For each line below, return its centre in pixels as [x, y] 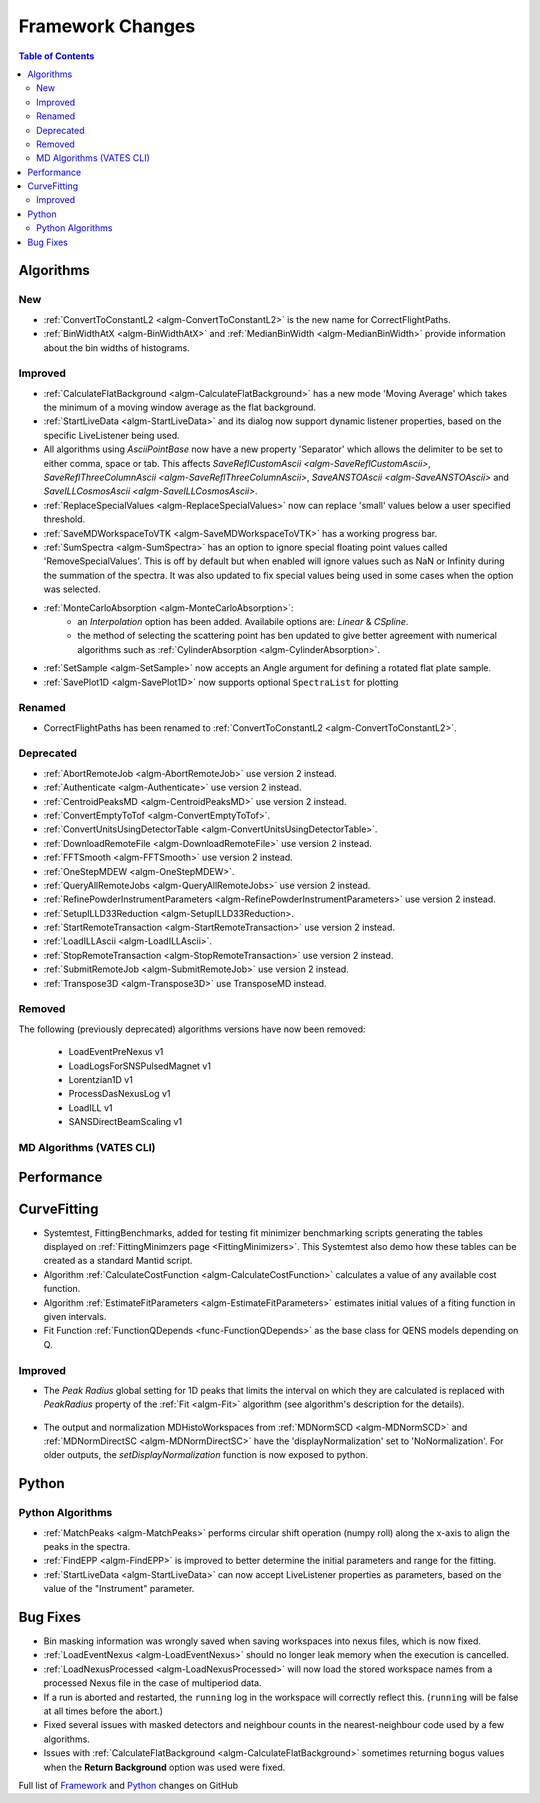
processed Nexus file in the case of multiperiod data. [152, 1683]
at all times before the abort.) [103, 1711]
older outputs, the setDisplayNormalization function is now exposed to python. [206, 1455]
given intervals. [75, 1316]
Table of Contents [56, 56]
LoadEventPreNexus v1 [116, 1052]
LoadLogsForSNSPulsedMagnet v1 [140, 1066]
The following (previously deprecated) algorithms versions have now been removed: [192, 1029]
